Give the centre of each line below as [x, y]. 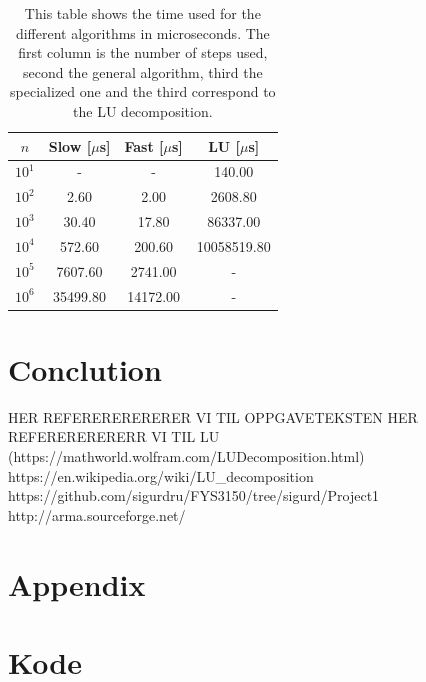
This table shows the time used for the [142, 13]
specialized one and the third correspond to [143, 91]
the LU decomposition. [143, 110]
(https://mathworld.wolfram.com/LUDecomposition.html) [186, 456]
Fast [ [144, 145]
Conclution [85, 368]
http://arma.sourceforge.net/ [97, 514]
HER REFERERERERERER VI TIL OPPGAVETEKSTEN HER [213, 416]
